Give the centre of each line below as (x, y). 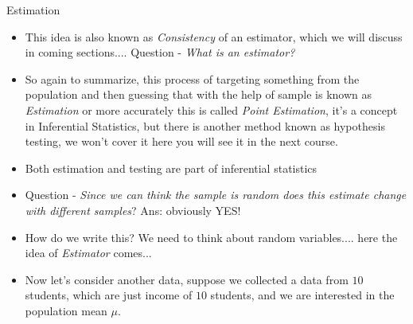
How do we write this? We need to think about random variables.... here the (211, 237)
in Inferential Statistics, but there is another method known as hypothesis (205, 125)
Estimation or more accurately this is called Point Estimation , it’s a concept (211, 109)
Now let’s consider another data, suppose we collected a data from (187, 279)
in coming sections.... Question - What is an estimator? (160, 52)
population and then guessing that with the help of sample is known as (198, 94)
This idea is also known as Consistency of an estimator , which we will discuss (214, 36)
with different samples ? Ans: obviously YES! (133, 210)
